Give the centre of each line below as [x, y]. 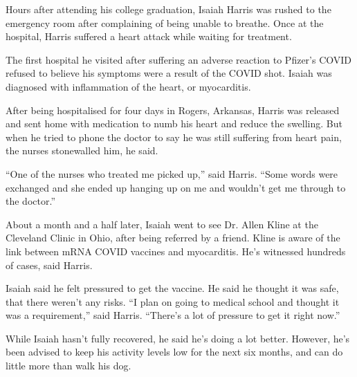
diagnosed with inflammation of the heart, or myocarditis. [128, 86]
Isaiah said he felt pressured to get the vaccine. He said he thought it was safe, [172, 288]
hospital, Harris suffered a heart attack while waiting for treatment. [149, 36]
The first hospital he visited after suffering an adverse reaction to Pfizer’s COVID [179, 59]
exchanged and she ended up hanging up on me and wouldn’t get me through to [176, 187]
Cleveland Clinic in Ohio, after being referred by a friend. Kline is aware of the [173, 238]
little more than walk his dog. [68, 366]
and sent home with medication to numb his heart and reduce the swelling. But [174, 123]
